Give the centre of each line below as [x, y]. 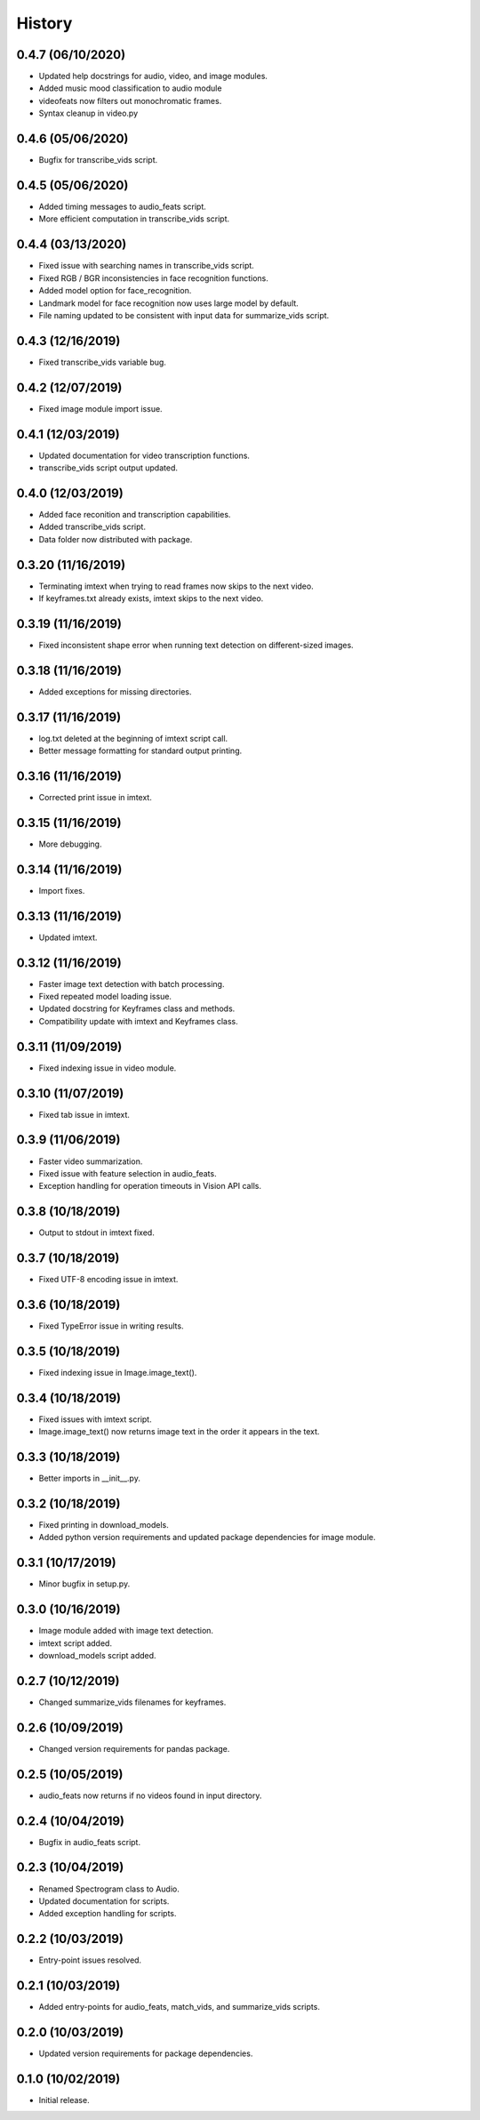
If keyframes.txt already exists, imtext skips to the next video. [151, 598]
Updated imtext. [68, 937]
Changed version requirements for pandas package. [134, 1748]
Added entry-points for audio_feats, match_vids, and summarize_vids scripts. [179, 2007]
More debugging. [70, 844]
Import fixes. [62, 890]
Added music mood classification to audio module [130, 88]
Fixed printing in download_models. [104, 1525]
